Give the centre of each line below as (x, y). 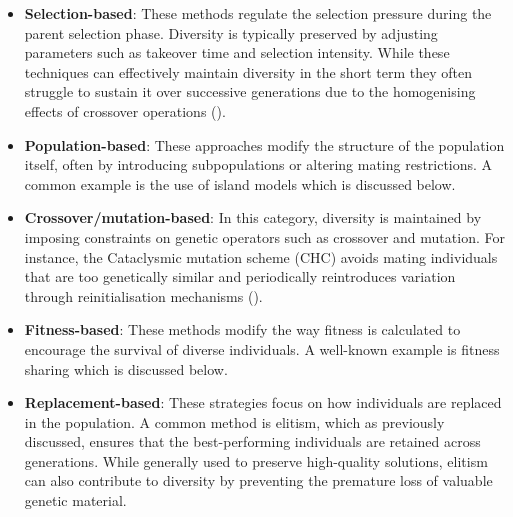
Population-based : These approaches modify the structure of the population (264, 144)
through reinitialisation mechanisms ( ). (143, 295)
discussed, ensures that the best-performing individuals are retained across (252, 441)
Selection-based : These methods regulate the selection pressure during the (258, 13)
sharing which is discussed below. (126, 368)
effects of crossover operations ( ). (125, 110)
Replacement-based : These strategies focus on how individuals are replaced (263, 402)
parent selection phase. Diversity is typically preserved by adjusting (231, 32)
